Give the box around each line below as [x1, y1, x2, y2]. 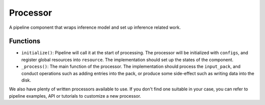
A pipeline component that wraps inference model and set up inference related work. [9, 24, 181, 30]
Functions [9, 37, 41, 45]
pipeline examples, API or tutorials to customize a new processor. [9, 93, 141, 99]
